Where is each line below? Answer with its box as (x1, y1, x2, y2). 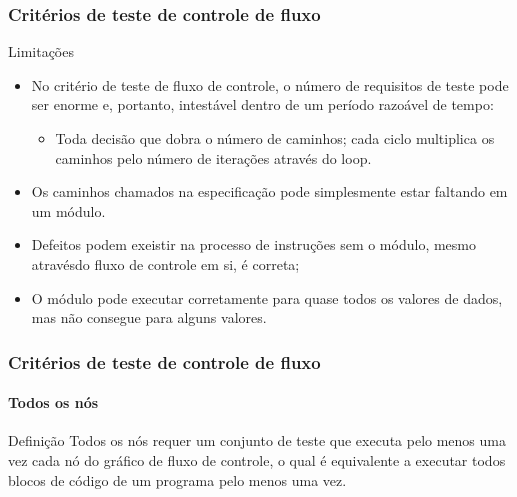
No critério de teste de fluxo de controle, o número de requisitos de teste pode (31, 74, 509, 95)
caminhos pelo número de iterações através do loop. (55, 147, 372, 168)
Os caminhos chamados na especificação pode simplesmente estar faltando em (31, 181, 508, 202)
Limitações (8, 41, 74, 62)
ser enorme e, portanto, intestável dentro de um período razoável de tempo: (31, 94, 494, 115)
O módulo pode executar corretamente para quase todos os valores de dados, (31, 287, 503, 308)
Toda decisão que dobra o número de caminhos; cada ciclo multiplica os (55, 128, 495, 148)
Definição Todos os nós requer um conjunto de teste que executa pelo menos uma (8, 430, 506, 451)
